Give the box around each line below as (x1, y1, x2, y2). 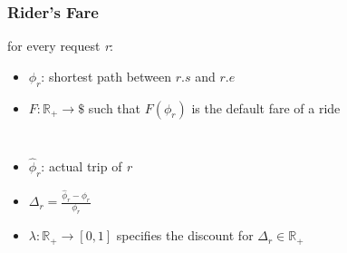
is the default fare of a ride (191, 98, 341, 117)
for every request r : (7, 36, 113, 55)
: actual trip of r (41, 156, 132, 175)
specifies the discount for (116, 226, 254, 245)
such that (88, 98, 141, 117)
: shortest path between (41, 66, 172, 85)
